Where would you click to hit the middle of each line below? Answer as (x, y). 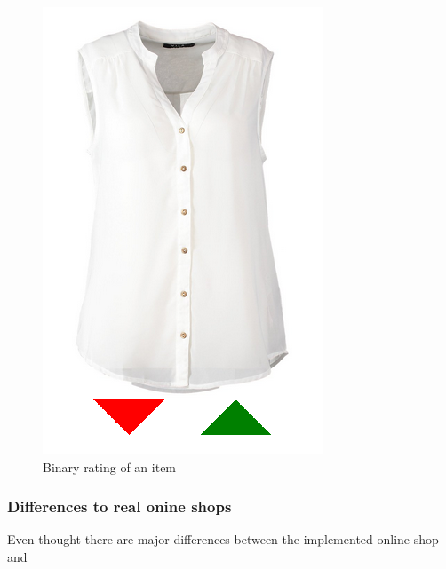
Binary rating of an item (110, 466)
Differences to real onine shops (119, 506)
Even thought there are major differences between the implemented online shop (223, 539)
